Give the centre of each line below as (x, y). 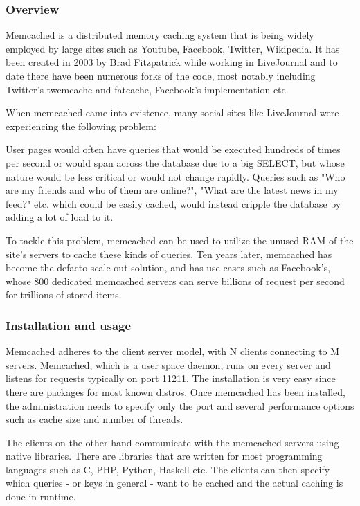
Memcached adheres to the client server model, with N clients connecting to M (173, 351)
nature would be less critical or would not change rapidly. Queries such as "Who (175, 176)
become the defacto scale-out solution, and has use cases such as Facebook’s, (168, 268)
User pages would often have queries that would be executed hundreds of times (173, 149)
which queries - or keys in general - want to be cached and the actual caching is (174, 483)
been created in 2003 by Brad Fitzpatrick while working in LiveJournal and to (172, 62)
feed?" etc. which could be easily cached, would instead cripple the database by (173, 203)
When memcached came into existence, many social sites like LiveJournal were (172, 112)
